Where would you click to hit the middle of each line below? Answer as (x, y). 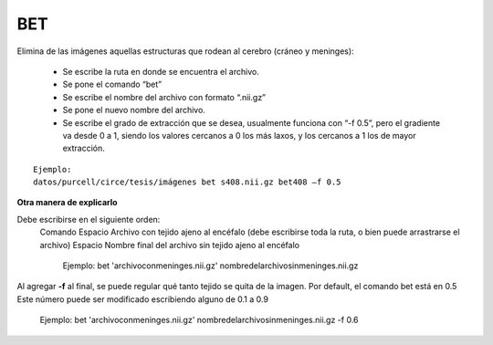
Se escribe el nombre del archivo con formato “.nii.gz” (164, 97)
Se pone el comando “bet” (112, 84)
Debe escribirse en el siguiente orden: (89, 219)
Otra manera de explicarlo (67, 203)
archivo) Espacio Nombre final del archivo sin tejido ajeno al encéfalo (170, 245)
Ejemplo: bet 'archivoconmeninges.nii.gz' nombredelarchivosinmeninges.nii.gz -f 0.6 (199, 320)
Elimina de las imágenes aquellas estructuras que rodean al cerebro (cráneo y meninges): (186, 51)
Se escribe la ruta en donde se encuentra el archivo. (161, 71)
